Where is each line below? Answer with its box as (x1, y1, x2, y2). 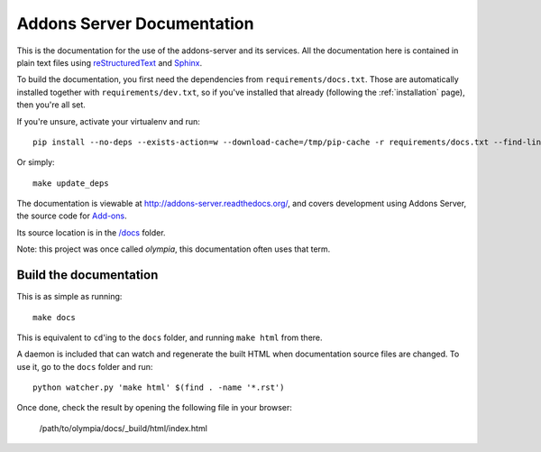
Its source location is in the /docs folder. (16, 226, 166, 238)
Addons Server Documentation (16, 14, 254, 33)
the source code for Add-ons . (16, 210, 127, 221)
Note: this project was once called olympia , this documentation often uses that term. (16, 244, 331, 254)
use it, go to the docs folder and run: (16, 361, 153, 372)
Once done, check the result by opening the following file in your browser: (16, 402, 293, 413)
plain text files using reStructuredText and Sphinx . (16, 57, 203, 68)
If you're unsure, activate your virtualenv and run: (16, 115, 200, 126)
